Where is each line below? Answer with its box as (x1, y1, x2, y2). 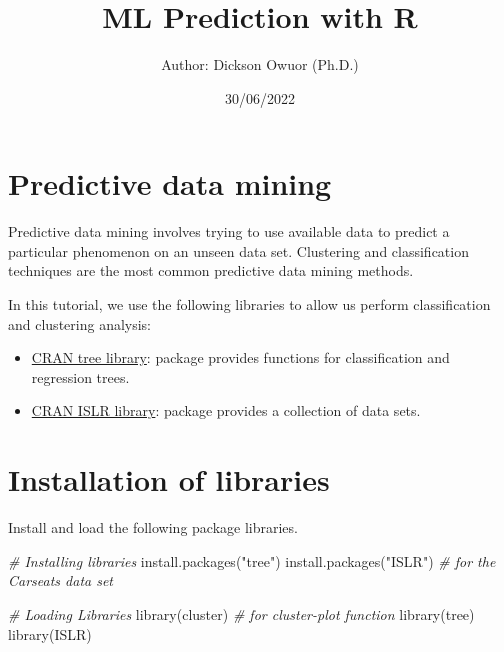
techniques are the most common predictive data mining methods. (8, 260, 414, 281)
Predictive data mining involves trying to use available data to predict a (8, 221, 450, 242)
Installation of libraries (8, 459, 330, 500)
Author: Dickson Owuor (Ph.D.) (161, 54, 359, 75)
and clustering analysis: (8, 313, 152, 334)
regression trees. (31, 366, 130, 387)
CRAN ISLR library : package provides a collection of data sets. (31, 400, 421, 421)
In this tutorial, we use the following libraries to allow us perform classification (8, 294, 491, 315)
